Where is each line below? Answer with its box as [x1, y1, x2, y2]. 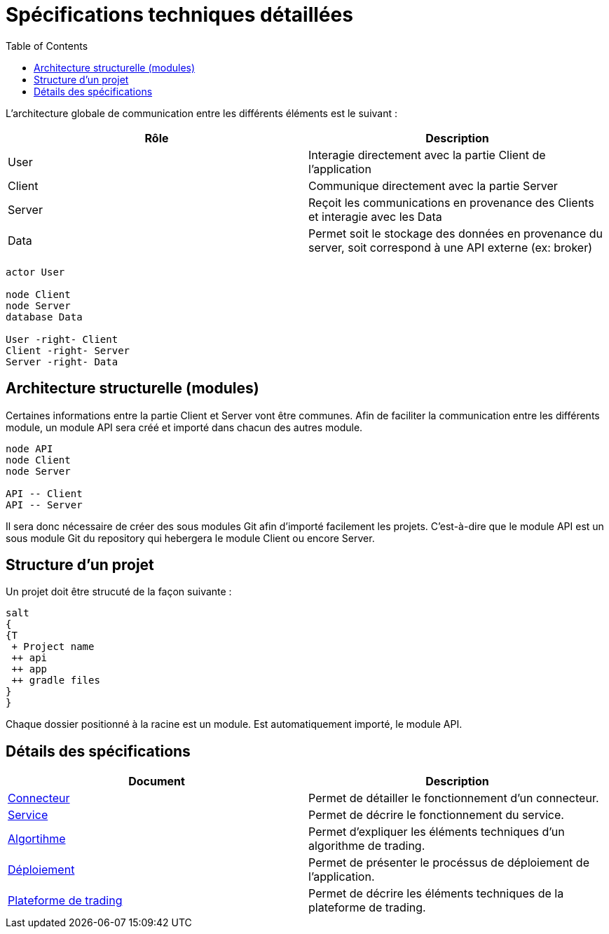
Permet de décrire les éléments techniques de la [308, 886, 564, 901]
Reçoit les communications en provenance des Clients [308, 195, 594, 210]
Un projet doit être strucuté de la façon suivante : [6, 586, 232, 598]
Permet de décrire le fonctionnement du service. [308, 808, 564, 823]
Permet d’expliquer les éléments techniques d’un [308, 825, 565, 839]
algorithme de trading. [308, 839, 425, 853]
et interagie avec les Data [308, 209, 442, 224]
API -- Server [6, 499, 83, 510]
